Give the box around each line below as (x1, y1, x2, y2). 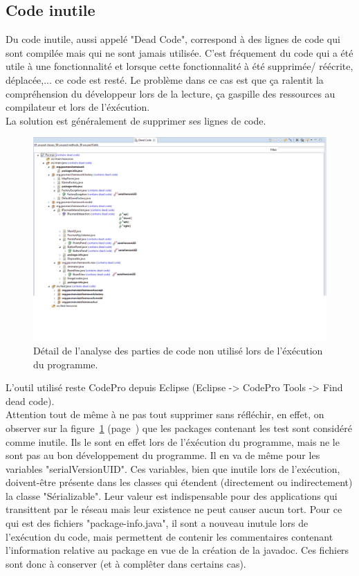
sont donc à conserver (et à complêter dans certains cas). (6, 556, 246, 570)
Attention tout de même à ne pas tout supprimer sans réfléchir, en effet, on (6, 407, 324, 422)
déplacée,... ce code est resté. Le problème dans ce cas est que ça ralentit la (6, 72, 324, 87)
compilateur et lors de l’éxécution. (6, 100, 150, 114)
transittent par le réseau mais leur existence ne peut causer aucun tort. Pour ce (6, 502, 342, 516)
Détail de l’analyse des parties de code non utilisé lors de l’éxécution (33, 343, 323, 357)
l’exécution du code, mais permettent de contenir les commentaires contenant (6, 529, 333, 543)
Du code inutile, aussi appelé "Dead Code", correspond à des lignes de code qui (6, 32, 340, 46)
